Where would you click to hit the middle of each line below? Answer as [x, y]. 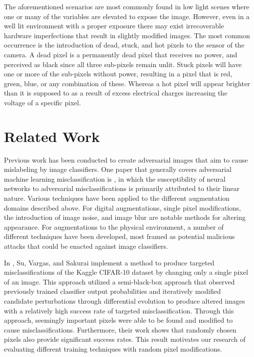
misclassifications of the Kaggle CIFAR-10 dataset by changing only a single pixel [126, 272]
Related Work [52, 136]
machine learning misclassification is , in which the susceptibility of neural [115, 178]
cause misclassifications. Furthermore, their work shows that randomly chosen [120, 329]
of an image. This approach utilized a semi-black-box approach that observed [119, 281]
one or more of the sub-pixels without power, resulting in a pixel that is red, [118, 74]
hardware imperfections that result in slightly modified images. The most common [127, 35]
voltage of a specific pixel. [42, 102]
